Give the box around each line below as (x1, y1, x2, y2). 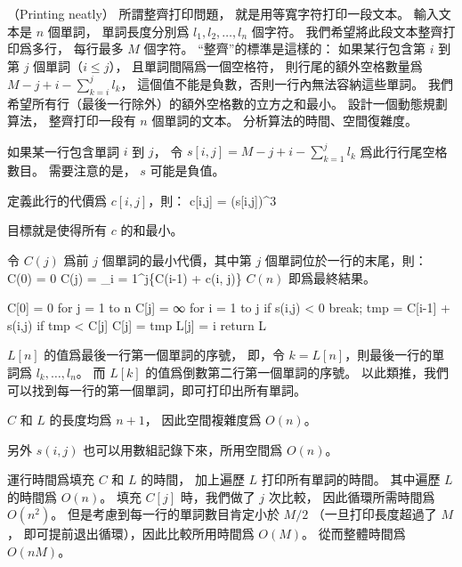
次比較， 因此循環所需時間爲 (268, 487, 435, 506)
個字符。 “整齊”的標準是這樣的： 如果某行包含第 (143, 39, 426, 58)
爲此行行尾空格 (360, 142, 448, 160)
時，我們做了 (180, 487, 255, 506)
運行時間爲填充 (7, 470, 94, 489)
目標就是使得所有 (7, 221, 107, 239)
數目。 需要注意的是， (7, 161, 136, 180)
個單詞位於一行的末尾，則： (264, 250, 427, 269)
